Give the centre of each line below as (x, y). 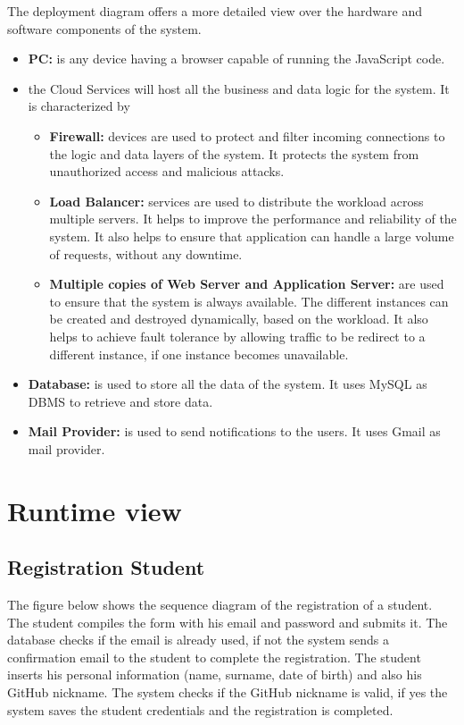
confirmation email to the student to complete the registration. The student (214, 657)
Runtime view (95, 510)
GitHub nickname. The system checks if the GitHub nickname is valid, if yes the (228, 692)
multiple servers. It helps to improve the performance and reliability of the (253, 219)
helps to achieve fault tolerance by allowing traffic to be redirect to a (237, 336)
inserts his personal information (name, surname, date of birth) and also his (215, 674)
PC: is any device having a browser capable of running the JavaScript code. (236, 59)
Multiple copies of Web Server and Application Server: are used (247, 284)
